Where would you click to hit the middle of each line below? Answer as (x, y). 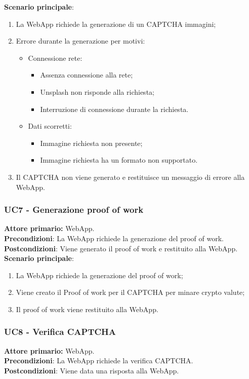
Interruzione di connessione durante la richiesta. (114, 109)
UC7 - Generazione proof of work (74, 210)
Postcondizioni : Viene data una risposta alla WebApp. (92, 370)
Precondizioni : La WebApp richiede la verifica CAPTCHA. (99, 361)
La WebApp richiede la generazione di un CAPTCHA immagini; (116, 24)
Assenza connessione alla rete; (87, 75)
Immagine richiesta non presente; (91, 143)
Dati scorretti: (50, 126)
